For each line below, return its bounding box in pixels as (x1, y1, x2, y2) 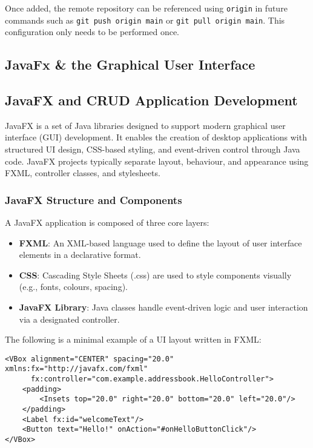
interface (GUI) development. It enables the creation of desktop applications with (5, 131, 307, 143)
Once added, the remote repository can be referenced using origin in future (5, 2, 288, 14)
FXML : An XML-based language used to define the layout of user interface (19, 236, 302, 249)
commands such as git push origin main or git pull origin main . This (5, 13, 285, 26)
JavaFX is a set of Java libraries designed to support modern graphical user (5, 119, 286, 131)
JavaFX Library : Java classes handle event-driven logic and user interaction (19, 301, 308, 314)
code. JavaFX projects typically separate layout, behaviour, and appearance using (5, 154, 309, 167)
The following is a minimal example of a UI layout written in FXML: (5, 333, 262, 346)
